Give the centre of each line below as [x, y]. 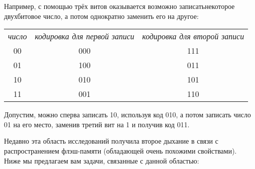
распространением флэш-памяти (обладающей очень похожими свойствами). [120, 150]
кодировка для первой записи [84, 36]
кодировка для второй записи [193, 36]
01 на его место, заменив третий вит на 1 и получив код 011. [97, 124]
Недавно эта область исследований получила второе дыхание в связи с [111, 141]
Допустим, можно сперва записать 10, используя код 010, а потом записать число [127, 115]
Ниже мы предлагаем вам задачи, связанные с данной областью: [102, 160]
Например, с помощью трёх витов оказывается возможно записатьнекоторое [120, 6]
